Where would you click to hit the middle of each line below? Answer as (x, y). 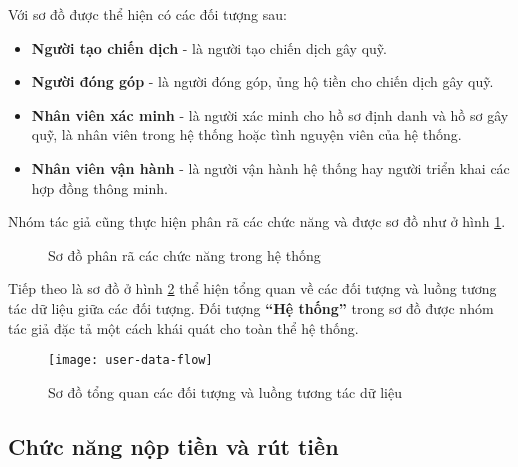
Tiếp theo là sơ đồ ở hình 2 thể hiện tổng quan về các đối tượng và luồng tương (252, 288)
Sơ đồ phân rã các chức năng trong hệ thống (184, 254)
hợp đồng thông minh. (99, 187)
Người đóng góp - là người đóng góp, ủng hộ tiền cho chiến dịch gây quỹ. (262, 81)
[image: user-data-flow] (130, 360)
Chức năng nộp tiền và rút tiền (173, 445)
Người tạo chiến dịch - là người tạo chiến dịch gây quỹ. (209, 47)
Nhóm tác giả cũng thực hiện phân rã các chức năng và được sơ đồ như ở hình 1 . (257, 221)
